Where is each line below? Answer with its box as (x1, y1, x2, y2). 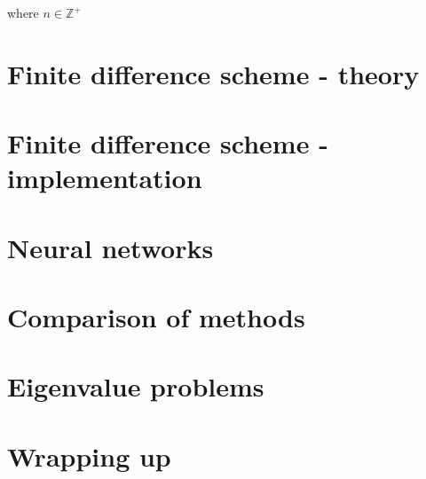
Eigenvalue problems (7, 368, 264, 404)
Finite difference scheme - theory (7, 55, 420, 91)
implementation (7, 160, 202, 196)
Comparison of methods (7, 299, 305, 335)
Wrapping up (7, 437, 171, 474)
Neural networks (7, 229, 214, 265)
